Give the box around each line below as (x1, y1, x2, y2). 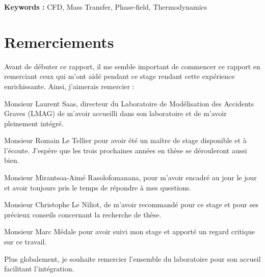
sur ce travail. (4, 236, 47, 247)
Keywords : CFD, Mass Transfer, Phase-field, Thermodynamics (4, 2, 207, 12)
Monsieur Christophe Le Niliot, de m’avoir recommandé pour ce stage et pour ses (4, 199, 258, 210)
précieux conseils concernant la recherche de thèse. (4, 209, 162, 219)
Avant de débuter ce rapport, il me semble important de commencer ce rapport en (4, 61, 260, 71)
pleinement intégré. (4, 118, 64, 128)
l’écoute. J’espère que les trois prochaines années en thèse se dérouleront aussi (4, 145, 247, 155)
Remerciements (4, 31, 114, 52)
